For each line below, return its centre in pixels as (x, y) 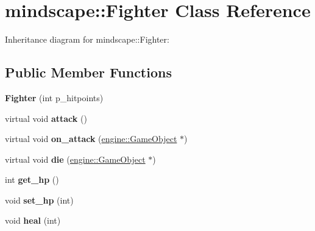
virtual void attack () (46, 118)
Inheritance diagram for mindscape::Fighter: (87, 39)
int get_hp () (32, 179)
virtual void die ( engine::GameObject (75, 159)
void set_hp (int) (39, 200)
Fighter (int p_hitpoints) (54, 97)
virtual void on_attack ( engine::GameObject (91, 139)
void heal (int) (33, 220)
